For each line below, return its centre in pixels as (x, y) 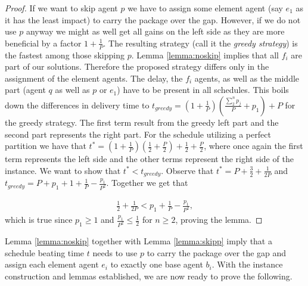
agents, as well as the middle (247, 78)
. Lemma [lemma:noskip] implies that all (205, 55)
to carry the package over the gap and (217, 252)
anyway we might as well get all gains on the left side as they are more (155, 31)
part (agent (25, 90)
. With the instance (247, 264)
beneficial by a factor (43, 43)
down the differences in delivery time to (77, 105)
